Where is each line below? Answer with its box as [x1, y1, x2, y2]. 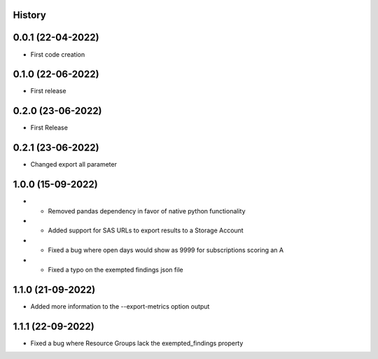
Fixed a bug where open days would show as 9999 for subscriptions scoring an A [48, 246, 283, 255]
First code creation [30, 50, 85, 59]
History [13, 9, 47, 21]
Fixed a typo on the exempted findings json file [48, 265, 183, 274]
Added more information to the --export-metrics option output [30, 302, 210, 311]
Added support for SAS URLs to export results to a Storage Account [48, 226, 244, 234]
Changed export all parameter [30, 160, 117, 169]
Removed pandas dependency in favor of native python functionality [48, 206, 246, 215]
